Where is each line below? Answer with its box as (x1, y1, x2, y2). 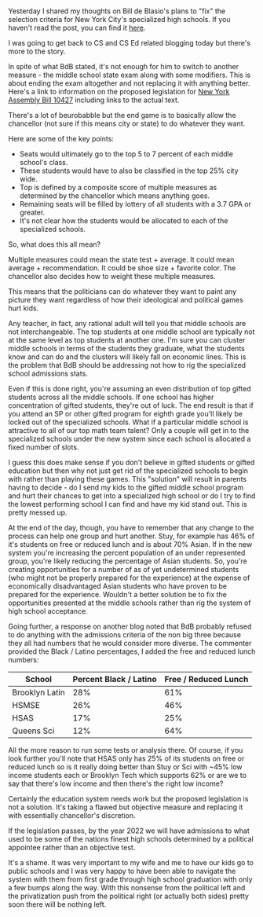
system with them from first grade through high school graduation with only (8, 875, 253, 884)
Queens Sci (12, 725, 55, 736)
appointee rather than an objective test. (8, 843, 136, 853)
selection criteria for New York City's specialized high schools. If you (8, 15, 231, 24)
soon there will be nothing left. (8, 900, 107, 909)
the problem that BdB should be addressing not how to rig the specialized (8, 361, 246, 370)
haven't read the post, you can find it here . (8, 23, 146, 33)
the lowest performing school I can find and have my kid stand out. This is (8, 500, 247, 509)
